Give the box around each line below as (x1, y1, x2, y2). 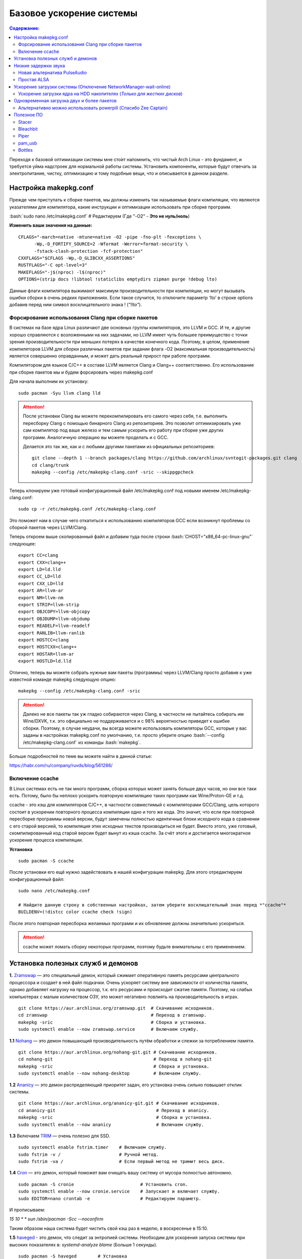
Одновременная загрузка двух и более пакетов (14, 98, 117, 104)
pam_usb (18, 140, 37, 146)
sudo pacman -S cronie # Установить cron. (18, 1181, 188, 1187)
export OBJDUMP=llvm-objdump (18, 616, 90, 621)
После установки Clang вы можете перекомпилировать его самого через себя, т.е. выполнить (23, 413, 228, 419)
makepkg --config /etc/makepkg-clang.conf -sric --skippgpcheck (32, 469, 194, 475)
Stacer (18, 119, 32, 125)
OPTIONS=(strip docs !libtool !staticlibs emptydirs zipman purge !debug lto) (18, 276, 217, 282)
